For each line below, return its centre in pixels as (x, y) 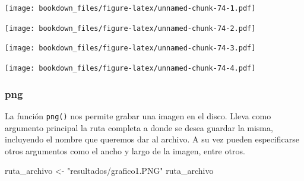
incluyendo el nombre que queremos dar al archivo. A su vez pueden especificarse (152, 139)
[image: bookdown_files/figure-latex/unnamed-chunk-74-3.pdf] (130, 48)
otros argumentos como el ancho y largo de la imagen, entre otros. (125, 150)
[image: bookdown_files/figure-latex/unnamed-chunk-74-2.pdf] (130, 28)
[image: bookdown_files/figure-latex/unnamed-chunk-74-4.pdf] (130, 68)
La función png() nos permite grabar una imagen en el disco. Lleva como (138, 115)
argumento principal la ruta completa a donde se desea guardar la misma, (139, 127)
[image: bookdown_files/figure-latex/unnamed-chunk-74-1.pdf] (130, 8)
